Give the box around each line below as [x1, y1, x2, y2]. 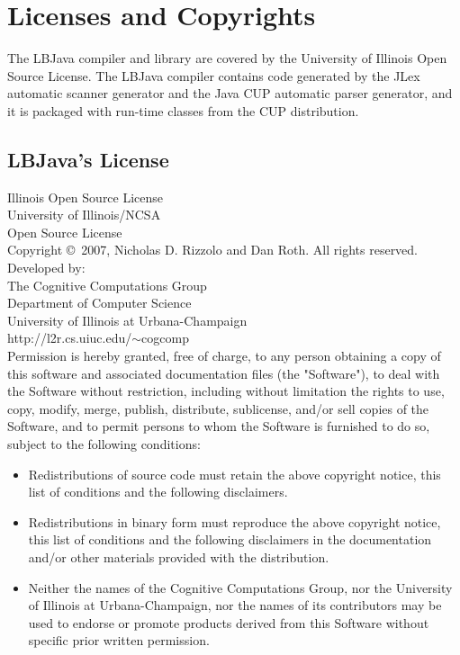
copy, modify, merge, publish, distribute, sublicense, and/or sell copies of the [7, 399, 429, 417]
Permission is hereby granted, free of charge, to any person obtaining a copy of [7, 346, 441, 365]
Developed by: [7, 258, 86, 277]
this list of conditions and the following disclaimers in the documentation [28, 530, 432, 549]
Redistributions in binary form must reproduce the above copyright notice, [28, 512, 441, 531]
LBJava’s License [7, 145, 169, 173]
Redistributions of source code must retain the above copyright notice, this [28, 464, 441, 483]
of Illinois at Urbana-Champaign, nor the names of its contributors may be [28, 596, 442, 615]
